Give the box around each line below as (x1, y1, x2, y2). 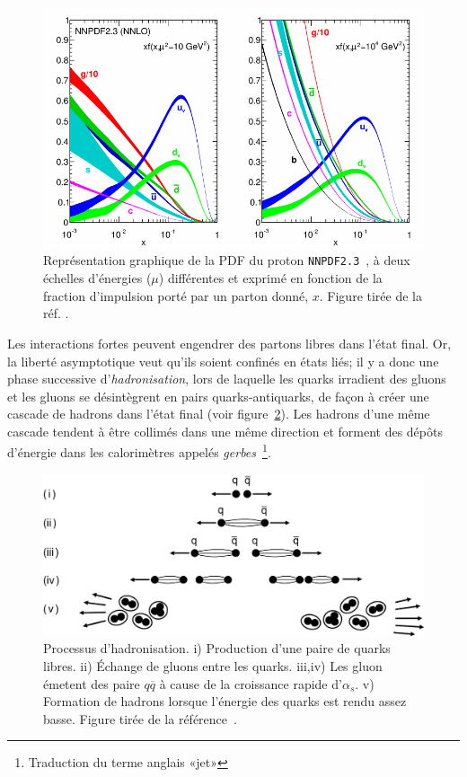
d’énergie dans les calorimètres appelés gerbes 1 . (7, 440, 271, 462)
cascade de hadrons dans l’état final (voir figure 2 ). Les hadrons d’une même (7, 404, 430, 423)
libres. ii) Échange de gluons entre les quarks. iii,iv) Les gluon (43, 657, 383, 675)
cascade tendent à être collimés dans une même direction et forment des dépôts (7, 421, 443, 440)
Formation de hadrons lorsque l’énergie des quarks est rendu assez (43, 692, 407, 711)
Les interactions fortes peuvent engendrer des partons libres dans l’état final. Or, (7, 333, 452, 352)
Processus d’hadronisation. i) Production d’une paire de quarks (43, 639, 391, 658)
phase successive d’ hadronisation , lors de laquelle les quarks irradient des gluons (7, 369, 446, 388)
